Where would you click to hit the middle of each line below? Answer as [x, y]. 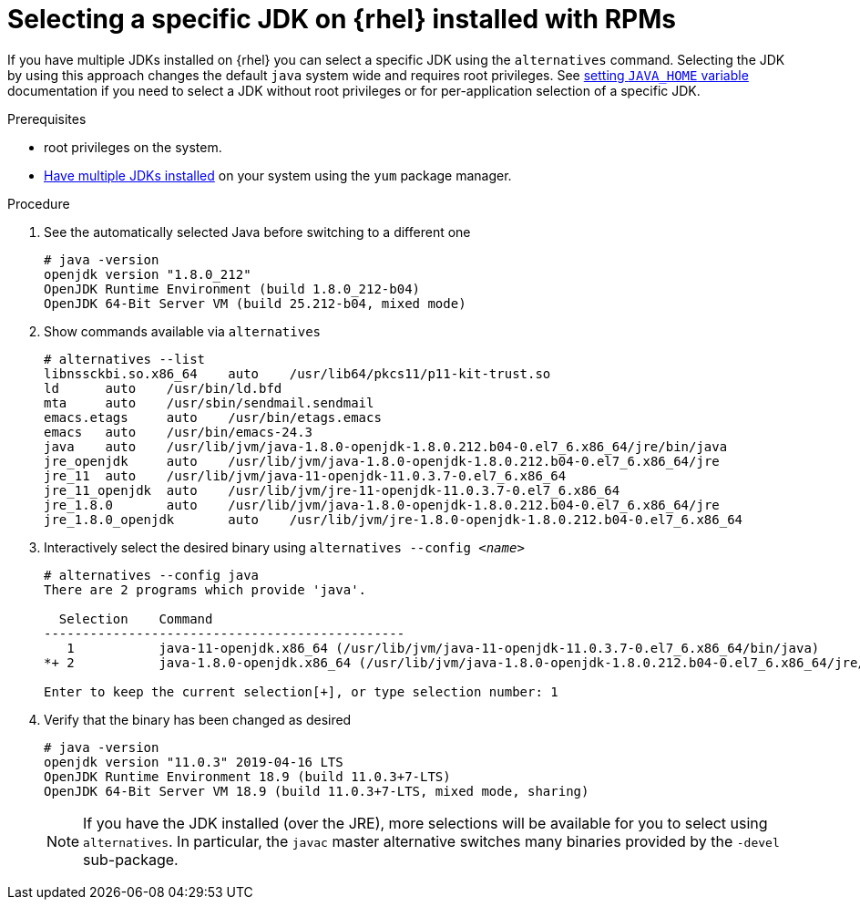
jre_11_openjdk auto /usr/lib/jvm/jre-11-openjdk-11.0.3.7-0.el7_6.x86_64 [332, 490]
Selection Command [136, 618]
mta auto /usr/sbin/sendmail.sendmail [209, 402]
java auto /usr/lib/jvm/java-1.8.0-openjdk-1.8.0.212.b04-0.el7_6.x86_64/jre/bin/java [386, 446]
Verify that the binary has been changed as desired [198, 719]
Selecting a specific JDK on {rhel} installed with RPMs [342, 19]
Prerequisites [47, 119]
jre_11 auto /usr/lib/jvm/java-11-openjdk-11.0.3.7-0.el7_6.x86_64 [305, 475]
